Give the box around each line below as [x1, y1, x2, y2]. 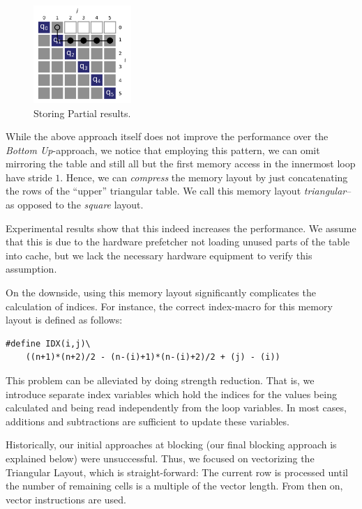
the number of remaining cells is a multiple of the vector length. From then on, [6, 478, 343, 493]
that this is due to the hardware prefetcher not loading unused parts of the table [6, 234, 350, 249]
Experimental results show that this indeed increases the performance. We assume [6, 220, 356, 235]
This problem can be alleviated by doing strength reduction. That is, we [6, 373, 315, 387]
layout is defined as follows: [6, 312, 123, 327]
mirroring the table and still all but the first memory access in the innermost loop [6, 156, 356, 171]
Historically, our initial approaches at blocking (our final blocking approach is [6, 437, 337, 452]
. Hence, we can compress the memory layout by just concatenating [60, 169, 348, 184]
